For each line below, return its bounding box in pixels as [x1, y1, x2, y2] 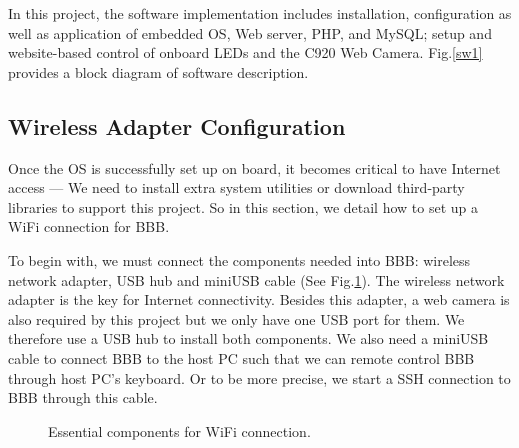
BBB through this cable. [8, 387, 158, 408]
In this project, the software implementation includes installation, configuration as [8, 3, 512, 23]
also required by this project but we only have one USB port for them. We [8, 308, 465, 329]
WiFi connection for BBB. [8, 216, 170, 237]
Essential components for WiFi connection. [48, 420, 311, 441]
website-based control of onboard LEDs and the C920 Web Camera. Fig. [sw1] [8, 42, 483, 63]
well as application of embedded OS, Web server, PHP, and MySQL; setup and [8, 22, 492, 43]
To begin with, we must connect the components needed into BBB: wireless [8, 249, 471, 270]
